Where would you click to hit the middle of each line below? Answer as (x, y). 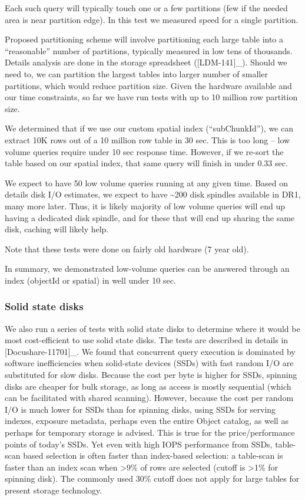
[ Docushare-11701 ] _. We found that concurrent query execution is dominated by (150, 351)
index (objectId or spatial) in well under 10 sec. (90, 280)
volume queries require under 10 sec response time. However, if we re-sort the (144, 151)
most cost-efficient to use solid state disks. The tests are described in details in (147, 340)
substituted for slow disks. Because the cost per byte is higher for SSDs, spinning (151, 375)
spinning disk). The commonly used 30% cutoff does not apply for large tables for (152, 478)
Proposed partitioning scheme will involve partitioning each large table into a (144, 39)
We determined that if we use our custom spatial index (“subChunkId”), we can (149, 128)
